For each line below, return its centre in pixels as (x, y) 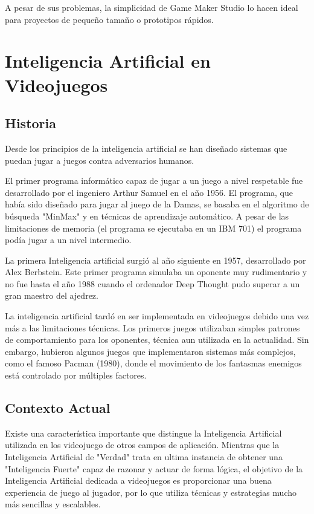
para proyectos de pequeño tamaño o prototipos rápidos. (109, 19)
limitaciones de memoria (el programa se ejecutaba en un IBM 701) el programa (153, 228)
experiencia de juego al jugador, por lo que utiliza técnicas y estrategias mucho (151, 492)
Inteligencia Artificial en (108, 61)
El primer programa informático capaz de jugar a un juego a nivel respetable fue (154, 181)
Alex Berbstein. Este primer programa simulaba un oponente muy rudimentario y (156, 272)
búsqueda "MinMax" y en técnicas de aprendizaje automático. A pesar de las (147, 216)
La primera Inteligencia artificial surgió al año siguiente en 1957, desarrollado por (155, 260)
